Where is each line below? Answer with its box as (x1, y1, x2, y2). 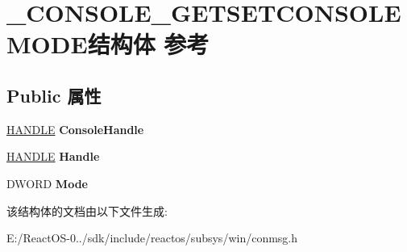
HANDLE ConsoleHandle (6, 120, 144, 137)
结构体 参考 (87, 27, 210, 61)
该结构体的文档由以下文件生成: (6, 202, 168, 219)
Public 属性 (6, 82, 102, 107)
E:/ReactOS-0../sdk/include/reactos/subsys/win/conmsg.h (6, 229, 298, 246)
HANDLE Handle (6, 148, 100, 165)
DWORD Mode (6, 174, 88, 191)
